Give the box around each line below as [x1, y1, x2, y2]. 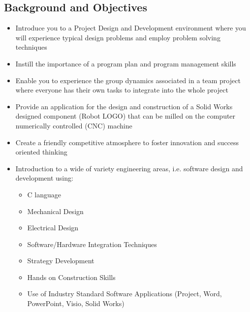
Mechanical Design [27, 206, 84, 216]
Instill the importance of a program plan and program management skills [15, 58, 236, 68]
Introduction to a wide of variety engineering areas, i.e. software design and [15, 163, 243, 173]
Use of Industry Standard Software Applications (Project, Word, [27, 288, 222, 299]
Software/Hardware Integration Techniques [27, 239, 157, 249]
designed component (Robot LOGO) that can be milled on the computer [15, 111, 236, 121]
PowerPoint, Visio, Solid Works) [27, 298, 125, 309]
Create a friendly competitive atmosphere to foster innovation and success [15, 137, 239, 147]
